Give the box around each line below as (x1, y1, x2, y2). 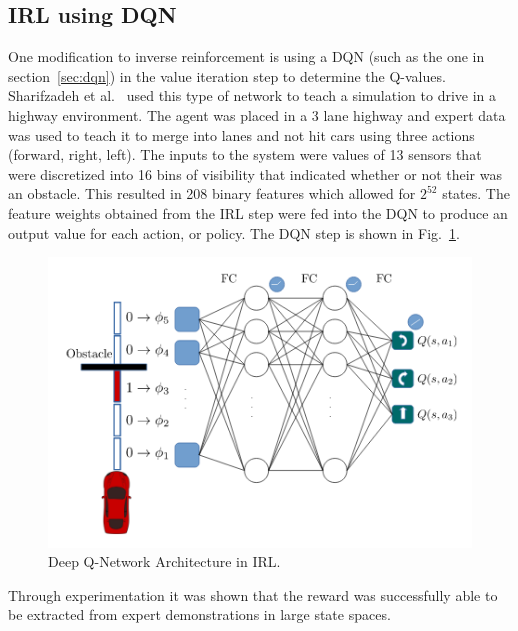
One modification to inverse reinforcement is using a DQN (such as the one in (8, 46, 485, 67)
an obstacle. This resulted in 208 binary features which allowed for (8, 183, 416, 204)
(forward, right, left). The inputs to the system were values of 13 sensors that (8, 144, 482, 165)
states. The (442, 183, 510, 204)
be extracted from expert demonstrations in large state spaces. (8, 604, 391, 625)
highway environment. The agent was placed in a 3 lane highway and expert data (8, 104, 506, 125)
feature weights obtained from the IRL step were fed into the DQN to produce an (8, 202, 508, 223)
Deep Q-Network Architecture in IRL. (48, 551, 281, 572)
